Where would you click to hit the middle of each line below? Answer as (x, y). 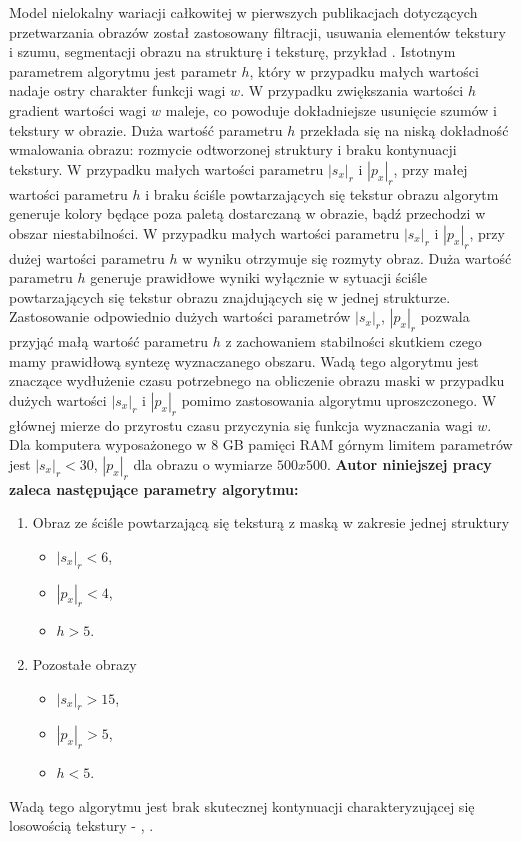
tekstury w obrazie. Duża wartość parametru (146, 129)
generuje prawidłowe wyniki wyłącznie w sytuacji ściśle (259, 277)
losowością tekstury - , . (81, 825)
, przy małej (430, 168)
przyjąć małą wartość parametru (108, 341)
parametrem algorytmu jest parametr (123, 70)
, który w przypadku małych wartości (364, 70)
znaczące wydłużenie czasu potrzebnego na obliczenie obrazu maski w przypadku (257, 380)
